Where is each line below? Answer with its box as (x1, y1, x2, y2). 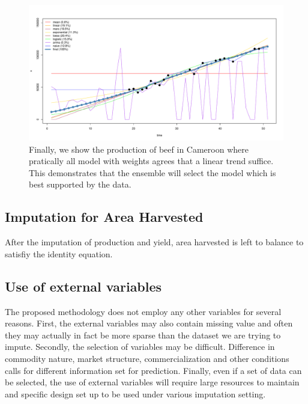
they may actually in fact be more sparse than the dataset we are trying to (5, 328, 281, 341)
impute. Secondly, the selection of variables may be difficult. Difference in (5, 340, 275, 353)
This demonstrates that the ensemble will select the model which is (29, 166, 276, 179)
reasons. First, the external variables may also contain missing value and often (5, 317, 293, 329)
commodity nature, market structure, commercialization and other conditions (5, 352, 289, 365)
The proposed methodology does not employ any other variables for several (5, 305, 282, 317)
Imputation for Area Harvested (5, 207, 204, 226)
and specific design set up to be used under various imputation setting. (5, 387, 266, 400)
